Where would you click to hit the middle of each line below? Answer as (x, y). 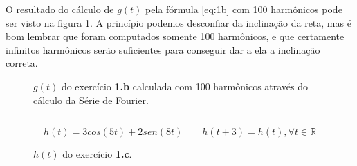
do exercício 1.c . (97, 153)
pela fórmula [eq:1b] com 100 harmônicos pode (244, 9)
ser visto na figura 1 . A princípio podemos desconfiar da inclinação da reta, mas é (178, 22)
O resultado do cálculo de (60, 9)
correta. (22, 63)
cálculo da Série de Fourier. (91, 100)
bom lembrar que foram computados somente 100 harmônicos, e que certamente (175, 36)
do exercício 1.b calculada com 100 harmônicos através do (185, 86)
